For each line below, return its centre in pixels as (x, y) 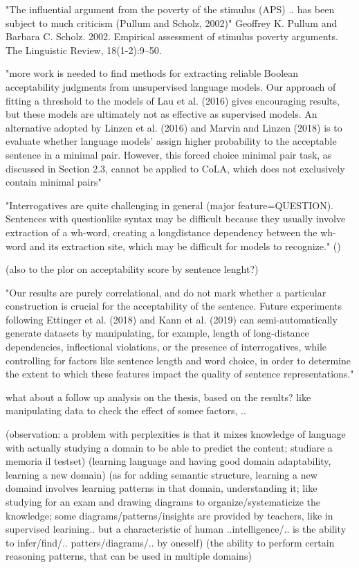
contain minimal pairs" (54, 182)
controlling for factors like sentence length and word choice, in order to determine (178, 360)
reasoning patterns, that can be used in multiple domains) (129, 556)
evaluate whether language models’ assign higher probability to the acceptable (171, 141)
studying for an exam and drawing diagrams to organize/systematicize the (163, 502)
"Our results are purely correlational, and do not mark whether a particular (166, 292)
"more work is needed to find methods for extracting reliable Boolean (152, 73)
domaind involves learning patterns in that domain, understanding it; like (162, 488)
